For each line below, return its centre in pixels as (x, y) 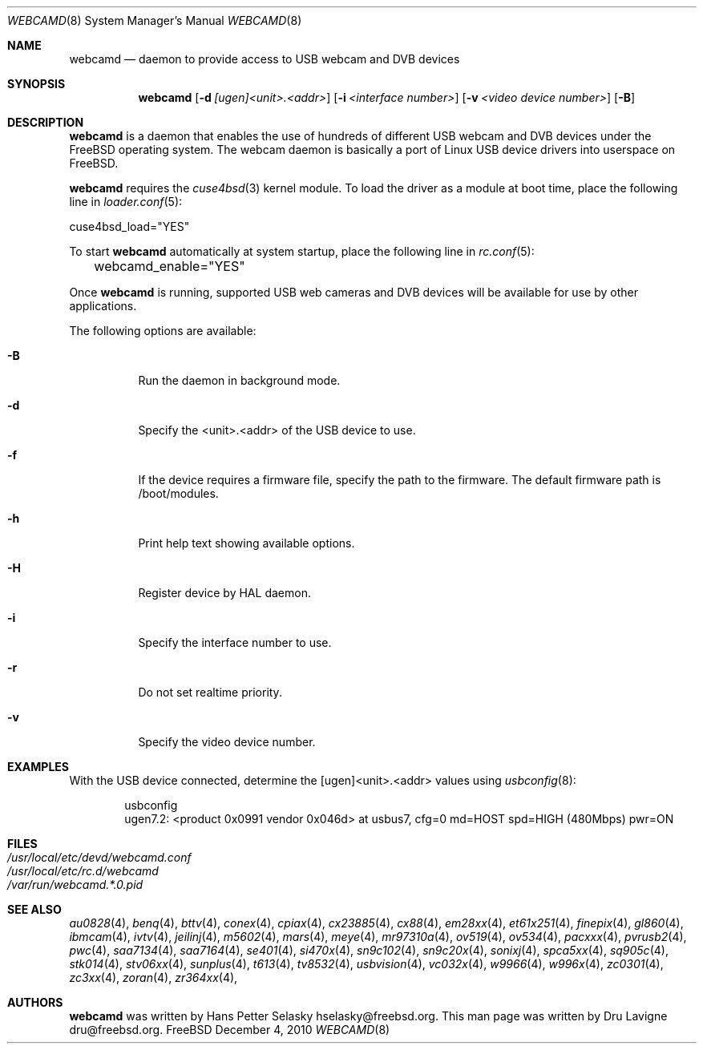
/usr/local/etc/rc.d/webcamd (83, 871)
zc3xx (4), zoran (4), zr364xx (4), (154, 977)
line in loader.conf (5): (126, 202)
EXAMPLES (38, 767)
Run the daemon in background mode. (239, 380)
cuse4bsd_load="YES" (129, 226)
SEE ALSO (34, 909)
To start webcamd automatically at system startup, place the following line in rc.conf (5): (302, 251)
